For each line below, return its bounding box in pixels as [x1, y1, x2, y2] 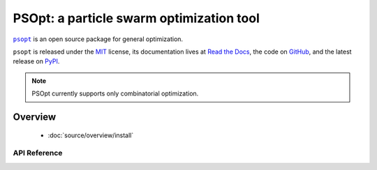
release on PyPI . [13, 57, 60, 65]
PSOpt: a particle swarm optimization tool [13, 10, 260, 26]
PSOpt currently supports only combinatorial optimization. [31, 89, 199, 98]
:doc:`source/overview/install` [47, 131, 134, 139]
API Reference [13, 148, 63, 158]
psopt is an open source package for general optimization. [13, 35, 184, 43]
